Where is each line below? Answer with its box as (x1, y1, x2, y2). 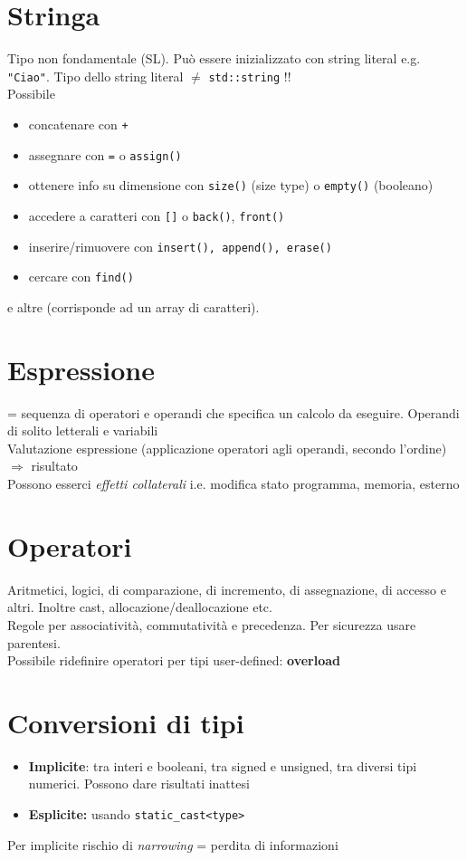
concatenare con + (28, 114, 129, 133)
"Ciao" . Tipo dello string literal (7, 66, 184, 85)
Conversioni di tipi (7, 703, 244, 741)
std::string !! (208, 66, 291, 85)
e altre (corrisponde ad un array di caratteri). (7, 297, 260, 316)
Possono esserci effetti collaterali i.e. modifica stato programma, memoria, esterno (7, 474, 460, 492)
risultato (31, 456, 78, 475)
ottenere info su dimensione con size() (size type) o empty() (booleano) (28, 176, 434, 195)
